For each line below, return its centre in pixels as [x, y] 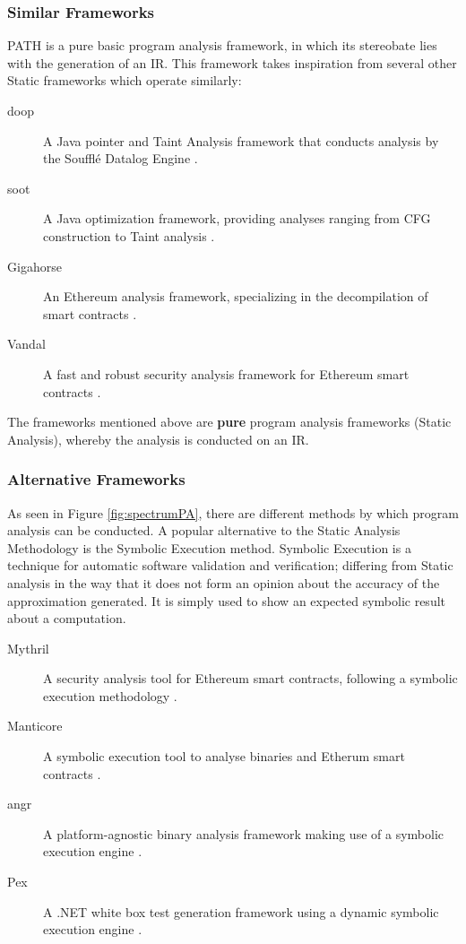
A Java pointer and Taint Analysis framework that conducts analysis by [241, 140]
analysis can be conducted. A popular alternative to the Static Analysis [204, 530]
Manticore [35, 726]
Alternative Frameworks [96, 479]
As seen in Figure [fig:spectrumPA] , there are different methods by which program [233, 512]
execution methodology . [110, 695]
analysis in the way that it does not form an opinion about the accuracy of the [224, 582]
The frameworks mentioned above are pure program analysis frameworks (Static [229, 422]
